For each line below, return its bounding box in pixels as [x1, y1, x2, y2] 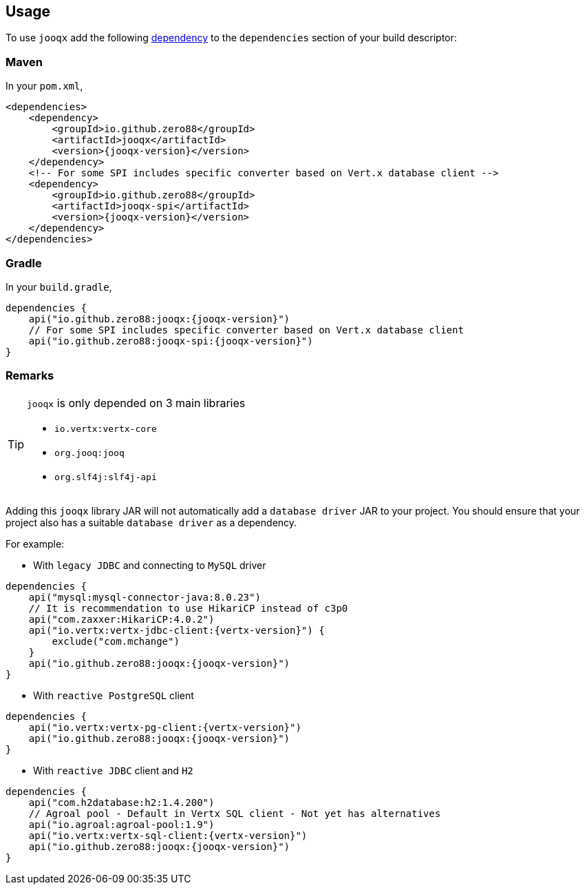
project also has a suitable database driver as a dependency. [6, 516, 297, 528]
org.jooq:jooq [54, 447, 125, 458]
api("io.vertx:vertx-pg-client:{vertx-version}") [28, 721, 301, 733]
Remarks [6, 369, 54, 383]
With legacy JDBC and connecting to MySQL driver [33, 559, 266, 571]
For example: [6, 537, 65, 550]
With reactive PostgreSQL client [33, 689, 194, 701]
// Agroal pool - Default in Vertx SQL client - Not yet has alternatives [28, 807, 441, 819]
